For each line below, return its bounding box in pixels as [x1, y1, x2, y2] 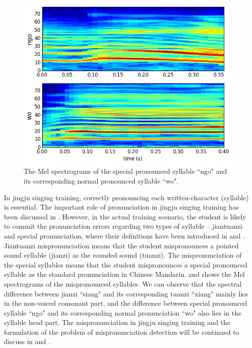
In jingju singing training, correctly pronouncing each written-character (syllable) [4, 192, 249, 202]
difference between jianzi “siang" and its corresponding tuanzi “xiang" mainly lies [4, 288, 249, 298]
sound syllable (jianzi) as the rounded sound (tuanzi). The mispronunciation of [4, 250, 242, 260]
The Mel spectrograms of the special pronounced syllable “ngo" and [24, 166, 227, 176]
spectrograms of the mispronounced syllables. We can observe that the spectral [4, 278, 242, 289]
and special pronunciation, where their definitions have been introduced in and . [4, 230, 245, 241]
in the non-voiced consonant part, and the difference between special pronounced [4, 298, 247, 308]
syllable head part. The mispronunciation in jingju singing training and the [4, 317, 230, 327]
